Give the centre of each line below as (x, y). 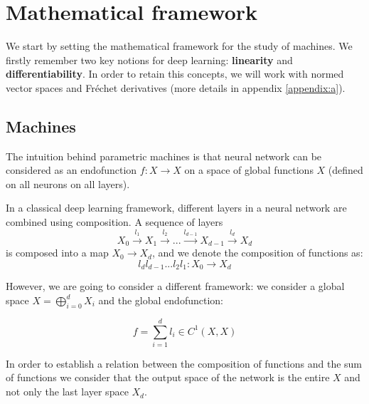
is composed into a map (57, 253)
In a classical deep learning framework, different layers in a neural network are (176, 208)
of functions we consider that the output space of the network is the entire (168, 377)
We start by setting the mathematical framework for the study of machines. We (179, 46)
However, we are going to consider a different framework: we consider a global (175, 286)
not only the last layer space (67, 392)
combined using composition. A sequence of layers (114, 222)
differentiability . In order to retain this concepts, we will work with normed (175, 74)
